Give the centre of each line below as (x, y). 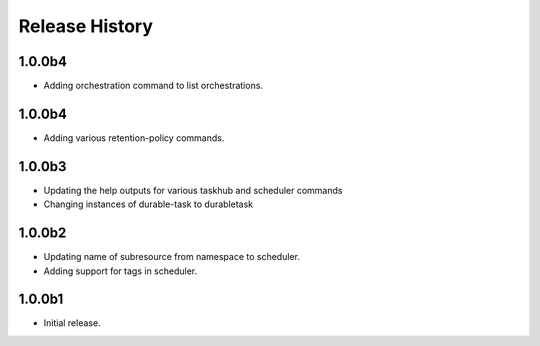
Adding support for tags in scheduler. (120, 271)
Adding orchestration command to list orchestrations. (153, 86)
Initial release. (72, 323)
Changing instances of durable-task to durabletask (148, 204)
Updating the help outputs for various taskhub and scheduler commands (193, 190)
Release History (86, 26)
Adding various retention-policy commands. (134, 137)
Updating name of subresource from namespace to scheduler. (171, 257)
